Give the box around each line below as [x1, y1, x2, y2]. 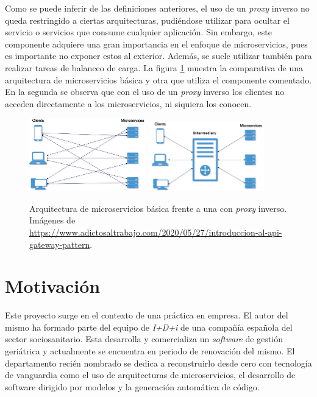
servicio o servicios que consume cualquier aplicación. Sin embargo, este [5, 26, 272, 38]
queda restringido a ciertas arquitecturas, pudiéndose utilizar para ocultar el [5, 13, 290, 26]
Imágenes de [29, 214, 76, 227]
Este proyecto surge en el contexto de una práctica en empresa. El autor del [5, 309, 288, 321]
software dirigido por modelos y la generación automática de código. [5, 380, 260, 393]
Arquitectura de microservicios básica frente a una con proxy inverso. [29, 202, 287, 214]
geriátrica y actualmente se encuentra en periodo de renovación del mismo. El [5, 345, 295, 357]
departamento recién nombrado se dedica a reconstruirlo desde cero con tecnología [5, 356, 312, 369]
